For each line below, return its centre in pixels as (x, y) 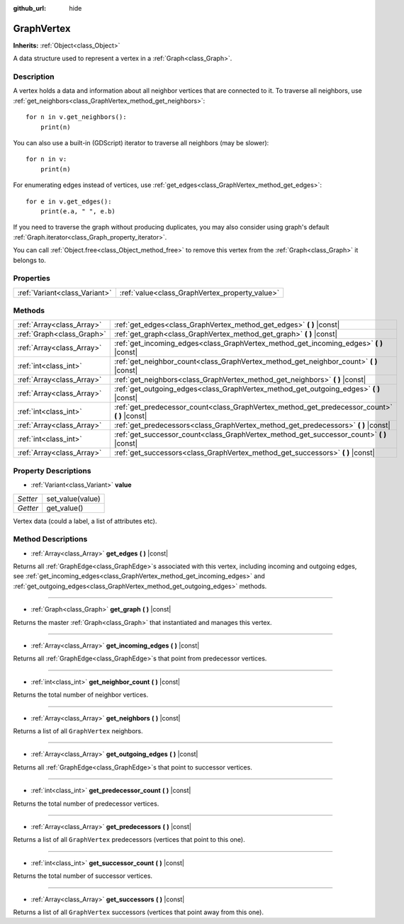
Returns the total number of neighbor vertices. (81, 695)
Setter (28, 498)
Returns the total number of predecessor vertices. (86, 804)
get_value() (65, 508)
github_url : (29, 8)
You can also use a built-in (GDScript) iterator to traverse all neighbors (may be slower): (141, 143)
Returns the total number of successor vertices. (83, 876)
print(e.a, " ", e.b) (78, 211)
